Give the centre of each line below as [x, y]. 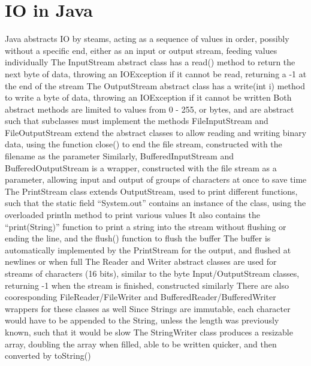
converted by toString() [48, 356]
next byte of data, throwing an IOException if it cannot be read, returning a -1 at [156, 73]
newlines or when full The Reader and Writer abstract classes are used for [141, 261]
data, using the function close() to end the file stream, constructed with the [144, 144]
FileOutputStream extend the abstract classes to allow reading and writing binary [156, 132]
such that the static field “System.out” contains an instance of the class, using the [155, 203]
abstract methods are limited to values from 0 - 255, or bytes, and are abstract [150, 109]
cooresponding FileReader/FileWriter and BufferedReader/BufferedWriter [141, 297]
